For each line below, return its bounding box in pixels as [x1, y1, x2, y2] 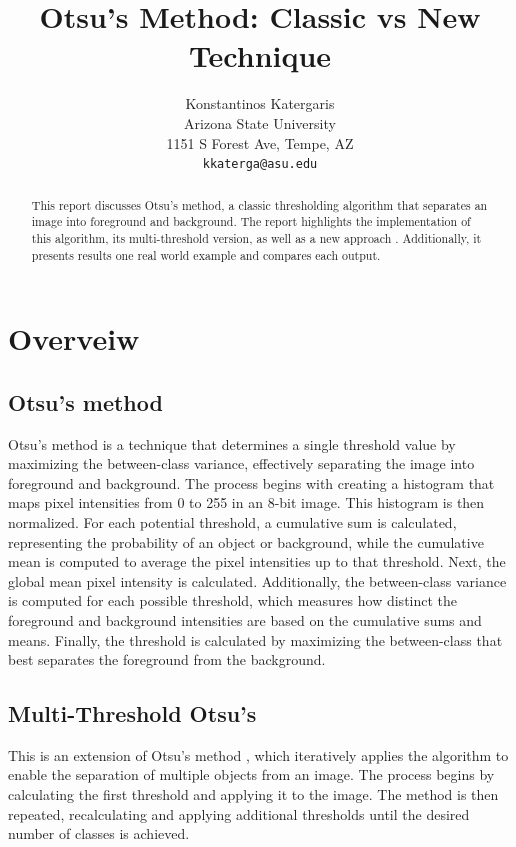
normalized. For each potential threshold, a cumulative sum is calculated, [8, 511, 457, 532]
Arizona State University [184, 112, 336, 133]
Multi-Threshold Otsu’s [8, 698, 257, 729]
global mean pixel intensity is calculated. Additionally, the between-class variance [8, 570, 507, 591]
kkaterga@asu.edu [202, 157, 318, 172]
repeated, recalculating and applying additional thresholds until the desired [8, 803, 470, 824]
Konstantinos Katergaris [185, 93, 335, 114]
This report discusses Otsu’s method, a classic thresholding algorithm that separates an [31, 196, 488, 213]
